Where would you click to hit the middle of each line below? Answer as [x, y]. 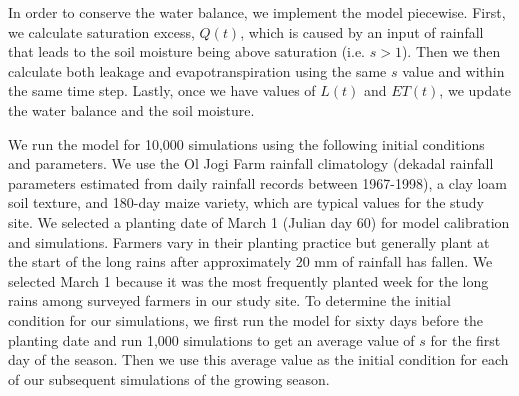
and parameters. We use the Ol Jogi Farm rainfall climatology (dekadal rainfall [251, 163]
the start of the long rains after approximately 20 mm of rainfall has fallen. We [250, 261]
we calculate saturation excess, [101, 31]
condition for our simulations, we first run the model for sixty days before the [246, 319]
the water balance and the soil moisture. [131, 109]
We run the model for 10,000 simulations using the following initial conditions [246, 143]
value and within [453, 70]
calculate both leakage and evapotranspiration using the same [197, 70]
